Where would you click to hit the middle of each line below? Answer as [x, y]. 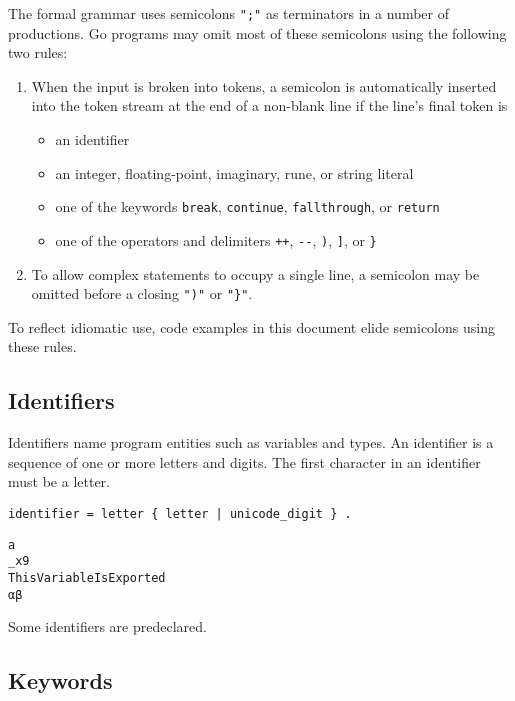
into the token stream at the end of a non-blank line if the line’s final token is [269, 105]
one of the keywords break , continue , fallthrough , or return [247, 206]
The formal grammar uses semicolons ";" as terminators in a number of [228, 13]
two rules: [38, 52]
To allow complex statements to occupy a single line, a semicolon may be [255, 273]
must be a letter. [59, 481]
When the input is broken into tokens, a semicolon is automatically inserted [264, 85]
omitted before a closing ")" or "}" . [142, 293]
